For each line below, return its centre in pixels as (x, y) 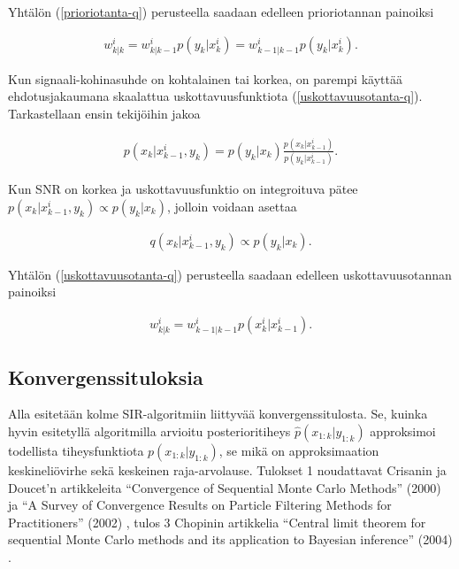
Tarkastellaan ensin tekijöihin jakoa (104, 113)
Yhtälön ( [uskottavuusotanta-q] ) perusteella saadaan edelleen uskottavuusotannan (230, 274)
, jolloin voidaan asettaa (232, 206)
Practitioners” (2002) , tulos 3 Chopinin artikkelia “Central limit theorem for (217, 522)
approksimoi (403, 431)
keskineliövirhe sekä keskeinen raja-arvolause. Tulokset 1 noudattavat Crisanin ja (227, 470)
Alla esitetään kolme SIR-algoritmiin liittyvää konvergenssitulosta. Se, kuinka (218, 414)
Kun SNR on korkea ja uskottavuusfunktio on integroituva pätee (183, 189)
